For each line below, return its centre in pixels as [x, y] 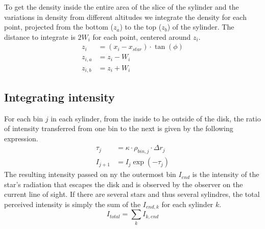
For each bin [24, 118]
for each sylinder [187, 204]
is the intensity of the [226, 174]
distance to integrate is [40, 36]
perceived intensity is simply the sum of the [73, 204]
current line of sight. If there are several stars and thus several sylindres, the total [132, 194]
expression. [21, 138]
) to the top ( [141, 27]
